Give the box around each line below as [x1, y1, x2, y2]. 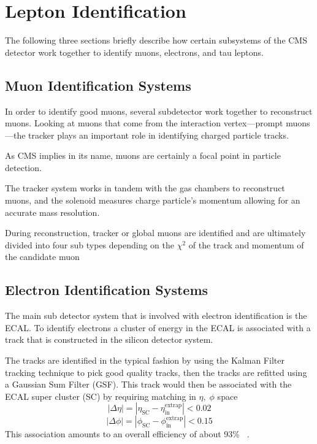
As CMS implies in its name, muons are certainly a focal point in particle [5, 149, 281, 162]
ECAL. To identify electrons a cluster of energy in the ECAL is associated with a [5, 321, 311, 334]
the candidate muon [5, 250, 80, 263]
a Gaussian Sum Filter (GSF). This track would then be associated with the [5, 378, 292, 391]
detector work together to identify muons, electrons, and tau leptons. [5, 45, 264, 58]
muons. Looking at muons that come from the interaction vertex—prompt [5, 117, 283, 129]
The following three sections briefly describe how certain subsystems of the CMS [5, 34, 307, 47]
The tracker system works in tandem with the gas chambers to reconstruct [5, 182, 285, 194]
